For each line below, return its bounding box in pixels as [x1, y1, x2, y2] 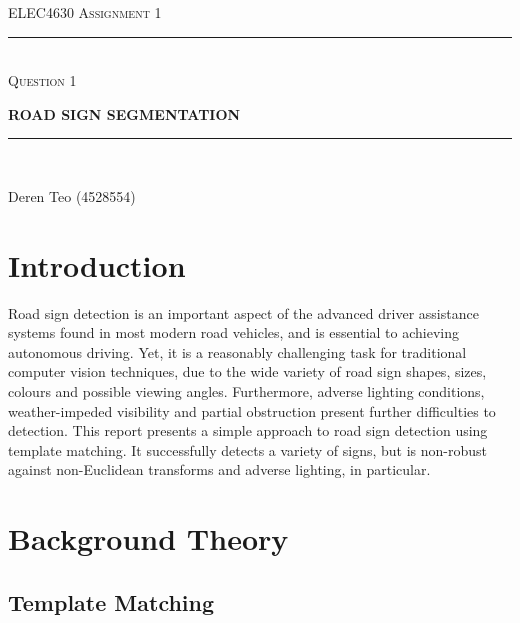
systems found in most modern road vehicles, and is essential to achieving [8, 322, 459, 343]
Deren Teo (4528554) [8, 185, 136, 206]
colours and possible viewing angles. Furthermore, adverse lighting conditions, [8, 381, 485, 402]
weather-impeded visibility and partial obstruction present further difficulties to [8, 400, 496, 421]
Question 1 [8, 70, 77, 91]
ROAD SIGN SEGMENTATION [8, 103, 241, 124]
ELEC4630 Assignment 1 [8, 2, 162, 22]
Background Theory [8, 518, 289, 559]
